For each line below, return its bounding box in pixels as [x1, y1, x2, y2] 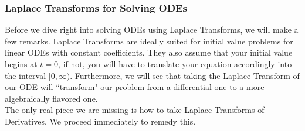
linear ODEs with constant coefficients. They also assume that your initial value [5, 46, 293, 58]
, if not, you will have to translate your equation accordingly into [58, 58, 292, 70]
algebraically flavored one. [5, 92, 98, 104]
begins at [5, 58, 38, 70]
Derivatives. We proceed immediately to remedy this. [5, 115, 196, 127]
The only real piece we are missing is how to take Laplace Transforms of [5, 104, 265, 116]
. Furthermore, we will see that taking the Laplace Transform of [70, 69, 300, 81]
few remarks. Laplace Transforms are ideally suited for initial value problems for [5, 35, 293, 47]
